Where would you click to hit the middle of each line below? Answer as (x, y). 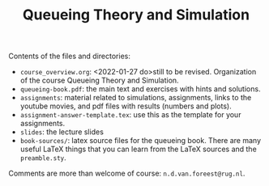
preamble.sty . (43, 158)
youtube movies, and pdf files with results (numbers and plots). (126, 106)
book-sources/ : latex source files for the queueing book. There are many (141, 141)
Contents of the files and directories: (70, 56)
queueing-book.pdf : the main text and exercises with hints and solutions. (140, 89)
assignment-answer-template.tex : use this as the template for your (130, 115)
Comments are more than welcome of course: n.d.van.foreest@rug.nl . (127, 173)
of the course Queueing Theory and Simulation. (100, 80)
